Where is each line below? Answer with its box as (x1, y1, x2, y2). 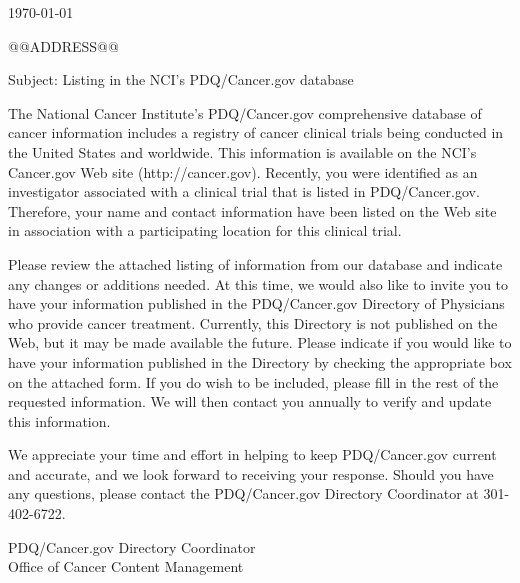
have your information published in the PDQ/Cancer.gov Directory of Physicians (8, 293, 505, 314)
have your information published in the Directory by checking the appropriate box (8, 351, 512, 372)
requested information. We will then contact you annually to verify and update (8, 391, 492, 412)
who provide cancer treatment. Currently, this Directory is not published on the (8, 312, 498, 333)
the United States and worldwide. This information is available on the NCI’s (8, 141, 477, 162)
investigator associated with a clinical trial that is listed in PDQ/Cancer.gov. (8, 181, 480, 202)
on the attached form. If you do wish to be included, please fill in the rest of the (8, 371, 499, 392)
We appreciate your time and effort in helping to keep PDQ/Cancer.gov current (8, 444, 497, 465)
